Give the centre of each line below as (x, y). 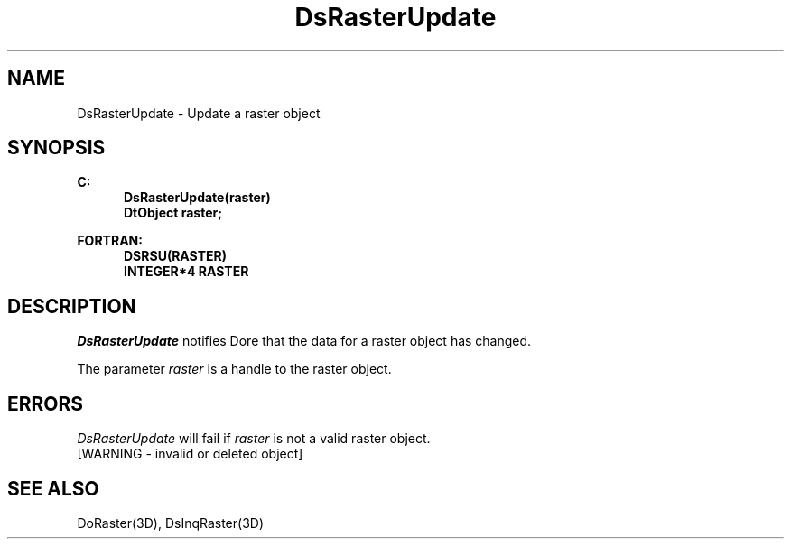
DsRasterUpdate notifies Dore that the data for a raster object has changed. (304, 341)
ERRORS (46, 403)
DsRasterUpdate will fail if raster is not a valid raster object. (254, 439)
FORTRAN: (110, 241)
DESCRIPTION (72, 306)
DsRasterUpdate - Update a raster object (199, 113)
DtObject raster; (173, 213)
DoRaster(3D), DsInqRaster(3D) (171, 523)
